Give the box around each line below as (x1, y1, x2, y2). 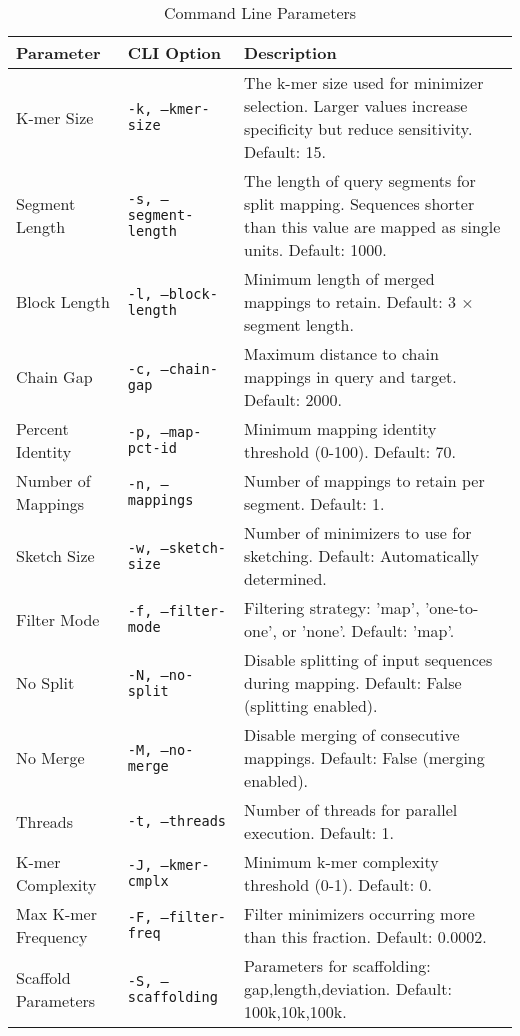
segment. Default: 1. (244, 492, 385, 515)
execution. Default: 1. (244, 821, 395, 844)
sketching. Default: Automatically (244, 544, 480, 567)
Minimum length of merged (244, 267, 435, 290)
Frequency (16, 925, 88, 948)
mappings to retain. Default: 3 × (244, 290, 474, 313)
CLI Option (127, 41, 222, 64)
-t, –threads (127, 813, 227, 829)
